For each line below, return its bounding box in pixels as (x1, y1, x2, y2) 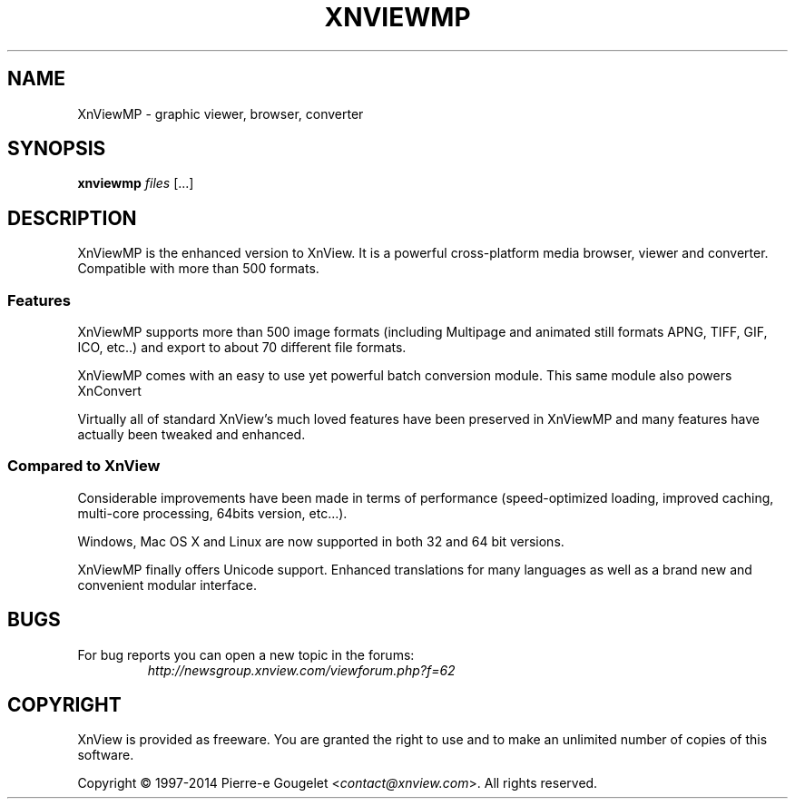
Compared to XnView (7, 457, 161, 476)
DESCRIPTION (7, 206, 137, 230)
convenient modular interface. (77, 576, 257, 593)
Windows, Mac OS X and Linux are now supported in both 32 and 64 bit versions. (77, 533, 564, 549)
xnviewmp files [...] (77, 175, 194, 192)
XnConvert (77, 383, 142, 399)
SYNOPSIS (7, 137, 106, 161)
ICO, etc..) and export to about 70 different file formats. (77, 339, 407, 356)
